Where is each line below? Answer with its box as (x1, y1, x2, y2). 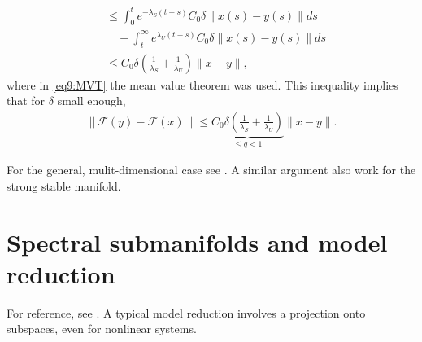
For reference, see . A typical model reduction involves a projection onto (7, 304, 366, 321)
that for (7, 92, 46, 109)
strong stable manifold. (7, 177, 121, 194)
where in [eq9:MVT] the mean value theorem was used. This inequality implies (7, 76, 398, 93)
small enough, (57, 92, 126, 109)
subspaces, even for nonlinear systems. (7, 320, 197, 337)
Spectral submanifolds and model (7, 225, 388, 258)
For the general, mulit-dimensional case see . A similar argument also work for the (7, 161, 416, 178)
